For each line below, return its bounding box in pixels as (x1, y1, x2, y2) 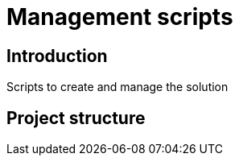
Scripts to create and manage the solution (6, 80, 229, 94)
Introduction (6, 45, 108, 66)
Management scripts (6, 3, 233, 31)
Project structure (6, 107, 146, 128)
